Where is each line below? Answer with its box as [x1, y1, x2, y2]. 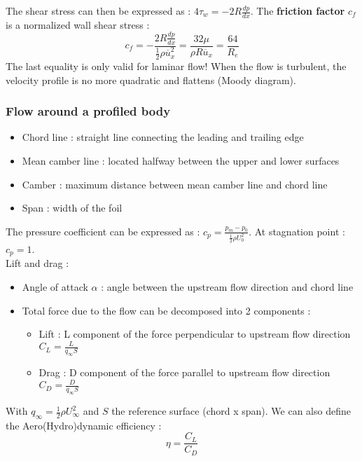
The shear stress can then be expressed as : [6, 4, 191, 18]
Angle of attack [22, 280, 88, 294]
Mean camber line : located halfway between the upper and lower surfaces [22, 153, 340, 167]
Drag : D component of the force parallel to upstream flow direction [39, 365, 330, 380]
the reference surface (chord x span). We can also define [111, 404, 351, 418]
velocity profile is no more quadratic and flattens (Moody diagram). [6, 72, 296, 87]
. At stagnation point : [249, 223, 345, 238]
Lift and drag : [6, 256, 69, 270]
